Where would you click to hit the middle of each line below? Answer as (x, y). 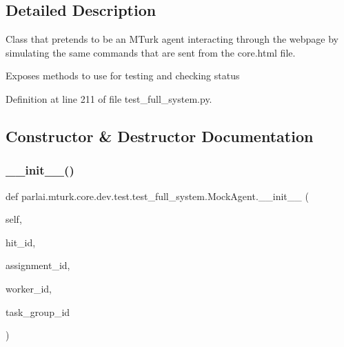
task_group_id (38, 311)
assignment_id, (38, 265)
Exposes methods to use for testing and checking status (123, 76)
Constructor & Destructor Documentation (160, 136)
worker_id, (29, 288)
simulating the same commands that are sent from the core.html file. (151, 52)
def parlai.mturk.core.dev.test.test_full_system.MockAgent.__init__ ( (157, 196)
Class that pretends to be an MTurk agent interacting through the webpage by (172, 39)
